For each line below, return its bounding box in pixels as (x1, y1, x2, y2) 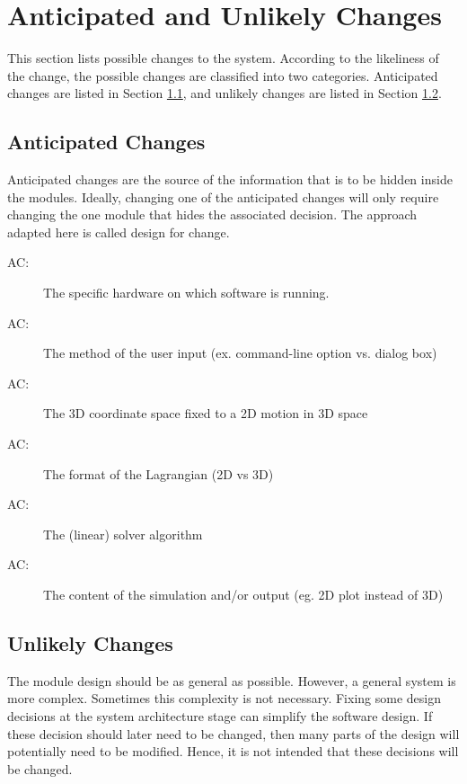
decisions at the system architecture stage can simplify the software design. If (7, 707, 433, 725)
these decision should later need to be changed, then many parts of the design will (7, 724, 460, 743)
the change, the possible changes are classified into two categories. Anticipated (7, 66, 438, 85)
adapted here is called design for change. (7, 222, 230, 241)
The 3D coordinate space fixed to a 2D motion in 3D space (43, 404, 368, 423)
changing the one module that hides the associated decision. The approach (7, 205, 418, 224)
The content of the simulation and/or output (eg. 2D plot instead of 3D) (43, 585, 444, 604)
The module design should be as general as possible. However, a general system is (7, 671, 456, 690)
